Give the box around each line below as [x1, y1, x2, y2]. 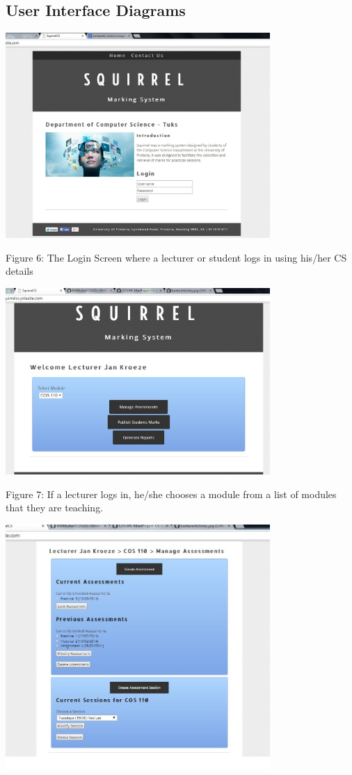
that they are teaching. [6, 500, 104, 515]
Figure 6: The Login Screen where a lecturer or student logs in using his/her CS [6, 250, 347, 264]
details [6, 264, 33, 278]
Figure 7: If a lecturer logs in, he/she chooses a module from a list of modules [6, 486, 337, 501]
